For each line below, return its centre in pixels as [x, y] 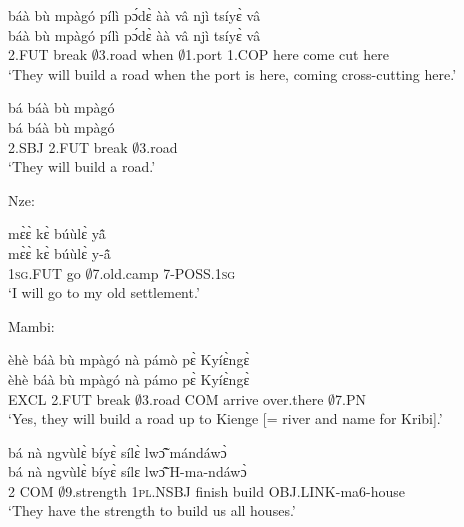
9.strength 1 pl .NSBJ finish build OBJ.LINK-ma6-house [235, 490]
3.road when [136, 54]
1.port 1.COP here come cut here [287, 54]
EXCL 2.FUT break [69, 398]
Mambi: [31, 325]
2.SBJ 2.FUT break [68, 146]
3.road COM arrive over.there [233, 398]
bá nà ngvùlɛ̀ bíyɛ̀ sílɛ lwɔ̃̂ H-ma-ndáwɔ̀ [127, 471]
